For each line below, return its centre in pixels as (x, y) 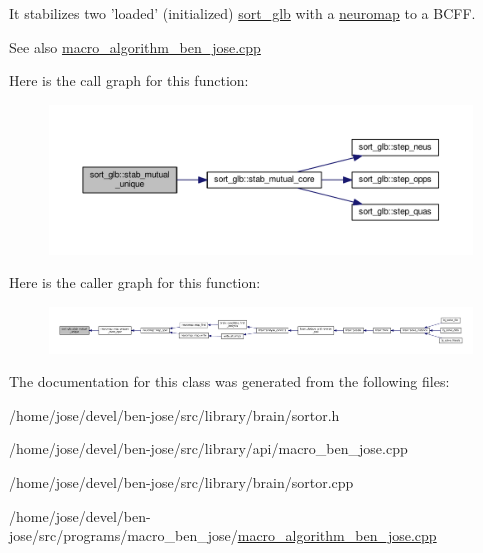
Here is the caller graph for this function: (135, 282)
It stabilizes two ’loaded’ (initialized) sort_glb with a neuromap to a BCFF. (242, 13)
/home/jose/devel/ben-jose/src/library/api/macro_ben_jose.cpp (208, 448)
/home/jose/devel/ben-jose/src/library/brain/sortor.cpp (181, 482)
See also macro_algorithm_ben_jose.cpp (135, 46)
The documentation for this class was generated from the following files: (229, 381)
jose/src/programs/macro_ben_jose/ (123, 535)
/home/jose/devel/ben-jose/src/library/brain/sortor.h (174, 414)
